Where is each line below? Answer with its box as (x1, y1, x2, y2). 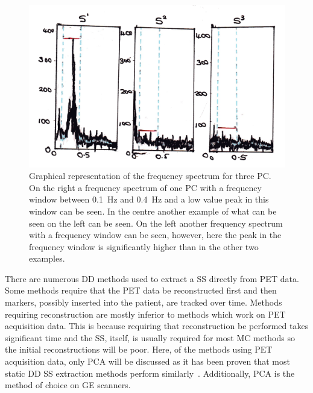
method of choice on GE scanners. (5, 379, 131, 391)
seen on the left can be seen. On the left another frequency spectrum (29, 216, 283, 229)
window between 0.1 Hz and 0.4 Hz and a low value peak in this (29, 193, 269, 206)
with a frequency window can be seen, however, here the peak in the (29, 228, 282, 241)
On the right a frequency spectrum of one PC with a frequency (29, 181, 262, 193)
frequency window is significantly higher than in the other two (29, 240, 259, 253)
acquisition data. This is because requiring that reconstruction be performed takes (5, 319, 309, 332)
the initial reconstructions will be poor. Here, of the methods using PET (5, 343, 273, 356)
